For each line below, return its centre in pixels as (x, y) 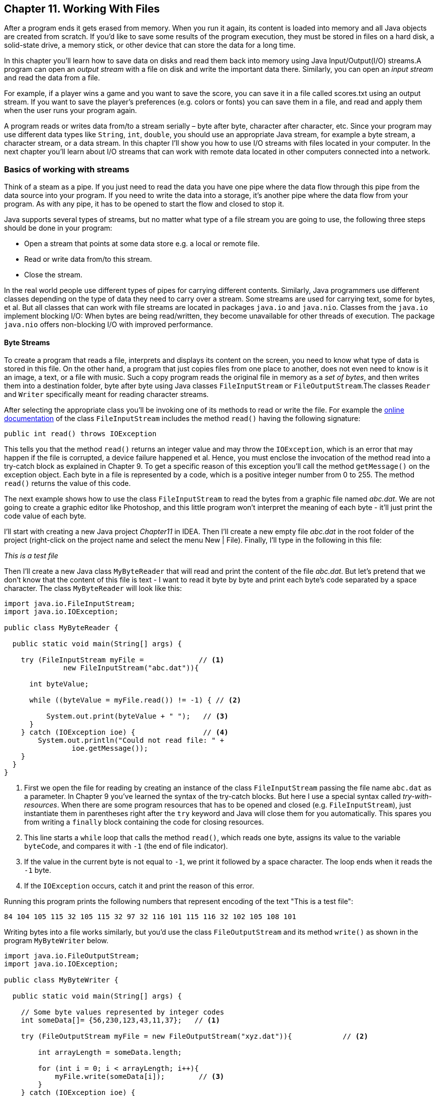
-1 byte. (38, 870)
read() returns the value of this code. (68, 483)
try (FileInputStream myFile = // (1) (123, 660)
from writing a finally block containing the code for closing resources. (144, 822)
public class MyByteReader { (61, 628)
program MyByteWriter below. (56, 941)
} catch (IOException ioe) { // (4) (125, 732)
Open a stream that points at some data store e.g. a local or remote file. (142, 244)
